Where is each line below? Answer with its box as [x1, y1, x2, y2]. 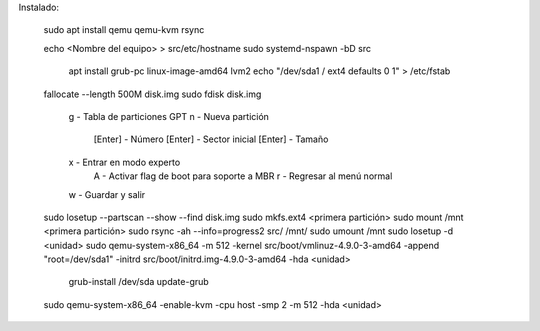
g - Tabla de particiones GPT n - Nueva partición [68, 110, 270, 122]
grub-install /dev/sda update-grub [68, 276, 209, 288]
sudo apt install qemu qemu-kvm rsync [43, 24, 205, 36]
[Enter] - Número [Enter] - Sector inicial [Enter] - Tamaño [93, 133, 329, 145]
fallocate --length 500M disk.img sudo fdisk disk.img [43, 88, 262, 100]
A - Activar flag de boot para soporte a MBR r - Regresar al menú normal [93, 170, 393, 182]
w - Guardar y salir [68, 188, 146, 200]
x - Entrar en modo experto [68, 156, 181, 168]
